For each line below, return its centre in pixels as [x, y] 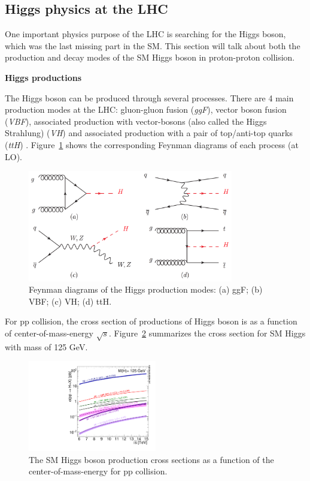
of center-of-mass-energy [49, 333]
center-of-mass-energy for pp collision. [98, 471]
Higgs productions [43, 77]
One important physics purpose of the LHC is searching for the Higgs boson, [145, 34]
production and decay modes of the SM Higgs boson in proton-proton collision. [150, 57]
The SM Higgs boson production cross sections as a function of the [151, 459]
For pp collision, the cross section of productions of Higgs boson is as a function [151, 321]
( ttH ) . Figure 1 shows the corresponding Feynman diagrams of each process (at [152, 144]
